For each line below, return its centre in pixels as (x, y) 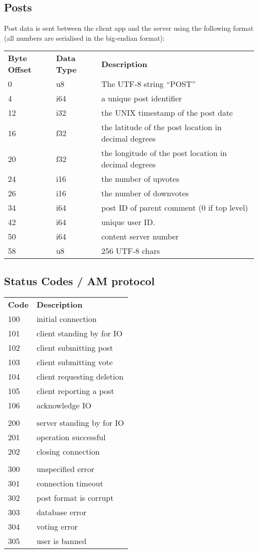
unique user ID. (128, 222)
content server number (140, 237)
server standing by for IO (80, 422)
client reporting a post (75, 391)
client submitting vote (75, 362)
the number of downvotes (145, 193)
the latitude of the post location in (161, 127)
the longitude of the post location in (164, 153)
